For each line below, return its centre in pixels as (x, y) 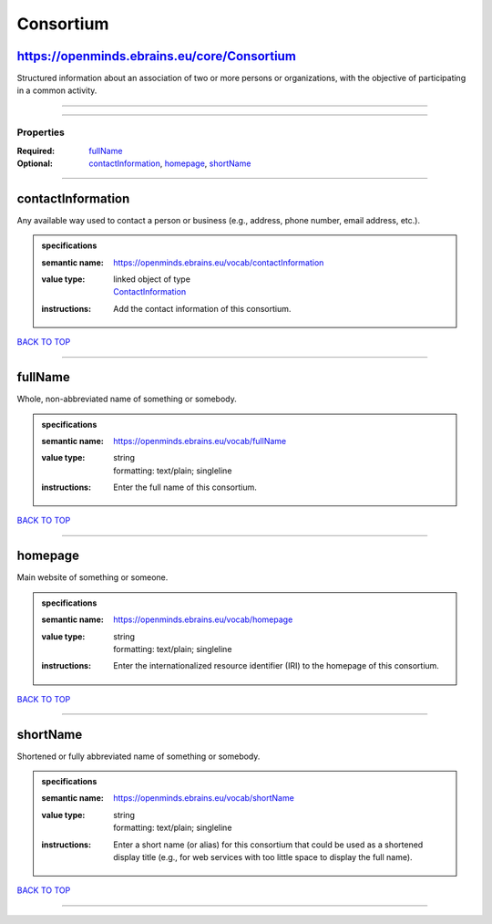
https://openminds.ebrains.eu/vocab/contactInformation (219, 262)
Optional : (35, 163)
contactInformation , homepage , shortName (170, 163)
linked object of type (152, 279)
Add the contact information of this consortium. (202, 308)
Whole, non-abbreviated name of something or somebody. (127, 399)
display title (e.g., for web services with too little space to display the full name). (263, 857)
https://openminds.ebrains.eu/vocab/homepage (203, 619)
